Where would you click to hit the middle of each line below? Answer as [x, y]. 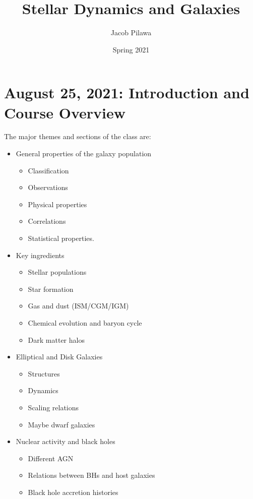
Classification [48, 170]
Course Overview [65, 112]
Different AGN [51, 458]
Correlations [47, 221]
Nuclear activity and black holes [66, 441]
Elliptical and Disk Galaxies [59, 357]
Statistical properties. [61, 238]
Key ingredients [40, 255]
